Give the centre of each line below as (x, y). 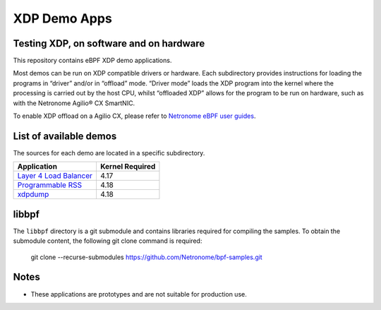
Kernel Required (128, 167)
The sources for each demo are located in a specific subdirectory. (109, 153)
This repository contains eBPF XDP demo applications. (92, 61)
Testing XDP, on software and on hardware (109, 43)
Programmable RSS (50, 185)
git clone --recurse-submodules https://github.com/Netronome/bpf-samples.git (146, 257)
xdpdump (33, 194)
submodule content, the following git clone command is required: (108, 241)
